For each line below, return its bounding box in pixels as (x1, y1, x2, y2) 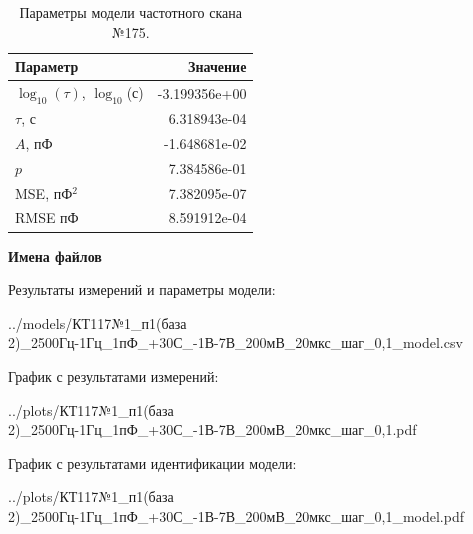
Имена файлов (8, 245, 102, 266)
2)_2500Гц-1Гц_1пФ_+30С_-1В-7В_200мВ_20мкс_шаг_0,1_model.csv (8, 332, 463, 353)
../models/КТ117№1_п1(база (8, 312, 187, 333)
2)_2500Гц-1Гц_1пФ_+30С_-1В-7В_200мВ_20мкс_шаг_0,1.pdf (8, 419, 417, 440)
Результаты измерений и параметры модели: (8, 279, 276, 300)
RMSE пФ (15, 207, 79, 228)
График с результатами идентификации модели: (8, 452, 297, 473)
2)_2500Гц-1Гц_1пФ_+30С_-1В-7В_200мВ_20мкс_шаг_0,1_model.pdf (8, 505, 464, 526)
